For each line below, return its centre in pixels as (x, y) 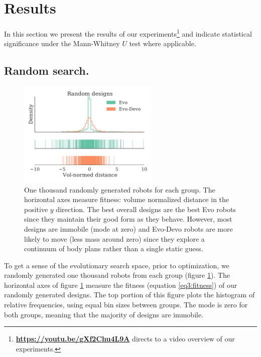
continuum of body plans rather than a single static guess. (114, 248)
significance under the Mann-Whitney (62, 43)
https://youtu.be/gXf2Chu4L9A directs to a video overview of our (125, 339)
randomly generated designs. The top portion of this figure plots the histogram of (129, 295)
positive (36, 209)
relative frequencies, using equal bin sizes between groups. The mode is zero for (126, 305)
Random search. (47, 70)
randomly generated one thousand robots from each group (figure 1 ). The (117, 275)
